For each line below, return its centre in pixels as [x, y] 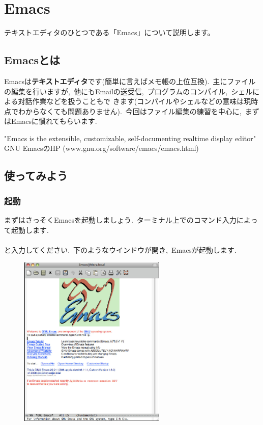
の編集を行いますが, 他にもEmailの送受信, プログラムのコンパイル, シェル [128, 91]
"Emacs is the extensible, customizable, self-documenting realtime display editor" [130, 138]
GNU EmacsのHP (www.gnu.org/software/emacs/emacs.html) [101, 148]
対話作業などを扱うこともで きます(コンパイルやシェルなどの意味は [131, 101]
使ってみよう [36, 176]
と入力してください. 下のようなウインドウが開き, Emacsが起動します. [120, 249]
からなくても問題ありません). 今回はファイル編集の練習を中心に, [133, 111]
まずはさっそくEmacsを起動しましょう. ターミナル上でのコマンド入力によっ [131, 220]
